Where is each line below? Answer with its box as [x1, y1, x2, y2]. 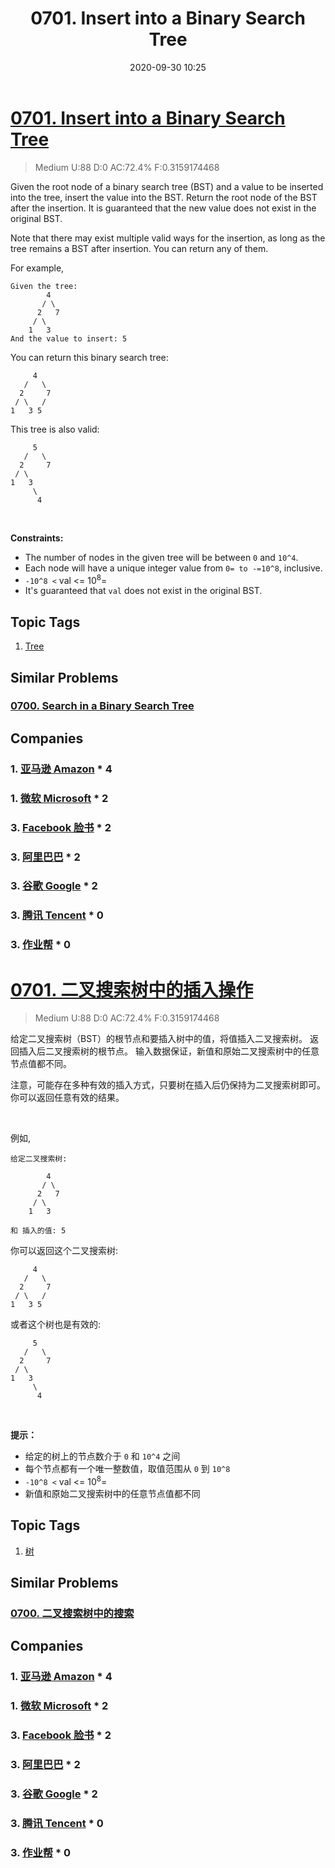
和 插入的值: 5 [10, 1226, 67, 1236]
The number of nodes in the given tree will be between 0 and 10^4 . [24, 551, 299, 563]
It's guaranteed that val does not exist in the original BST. [24, 585, 263, 597]
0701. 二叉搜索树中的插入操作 [10, 978, 254, 1001]
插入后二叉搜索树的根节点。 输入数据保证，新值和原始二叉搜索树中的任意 [18, 1045, 320, 1057]
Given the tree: [10, 281, 78, 291]
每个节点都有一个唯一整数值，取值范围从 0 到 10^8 [24, 1463, 231, 1475]
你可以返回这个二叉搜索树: [10, 1245, 119, 1257]
